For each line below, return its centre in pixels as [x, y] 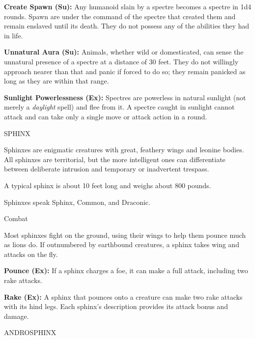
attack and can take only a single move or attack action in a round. [106, 116]
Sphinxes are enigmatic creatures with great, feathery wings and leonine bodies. [124, 150]
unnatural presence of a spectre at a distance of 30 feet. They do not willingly [121, 61]
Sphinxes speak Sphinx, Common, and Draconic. [77, 202]
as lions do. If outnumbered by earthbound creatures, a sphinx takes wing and [122, 244]
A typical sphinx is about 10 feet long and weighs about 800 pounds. [108, 185]
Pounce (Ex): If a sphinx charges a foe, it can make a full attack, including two [126, 270]
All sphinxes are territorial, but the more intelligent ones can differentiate [115, 159]
